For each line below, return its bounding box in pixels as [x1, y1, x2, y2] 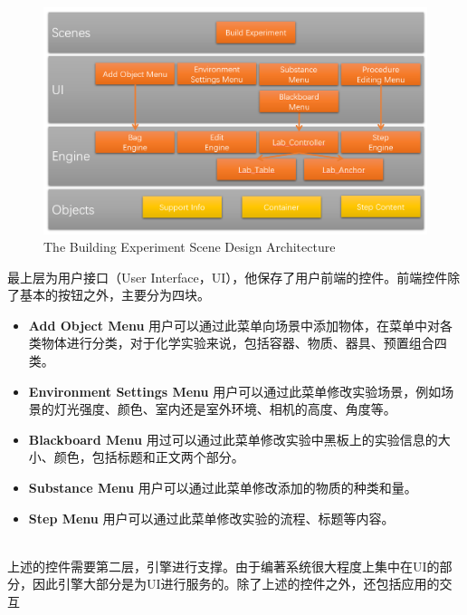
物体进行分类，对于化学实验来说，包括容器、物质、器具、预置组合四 [41, 333, 447, 352]
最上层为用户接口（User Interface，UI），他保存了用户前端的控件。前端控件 [7, 267, 448, 286]
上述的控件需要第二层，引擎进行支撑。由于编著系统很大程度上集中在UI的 [7, 556, 440, 575]
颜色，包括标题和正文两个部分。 [53, 447, 244, 466]
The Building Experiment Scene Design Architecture [43, 237, 336, 256]
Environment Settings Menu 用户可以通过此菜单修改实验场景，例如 [28, 381, 442, 400]
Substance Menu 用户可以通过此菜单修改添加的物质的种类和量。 [28, 478, 417, 497]
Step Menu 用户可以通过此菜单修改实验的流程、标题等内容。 [28, 508, 395, 527]
